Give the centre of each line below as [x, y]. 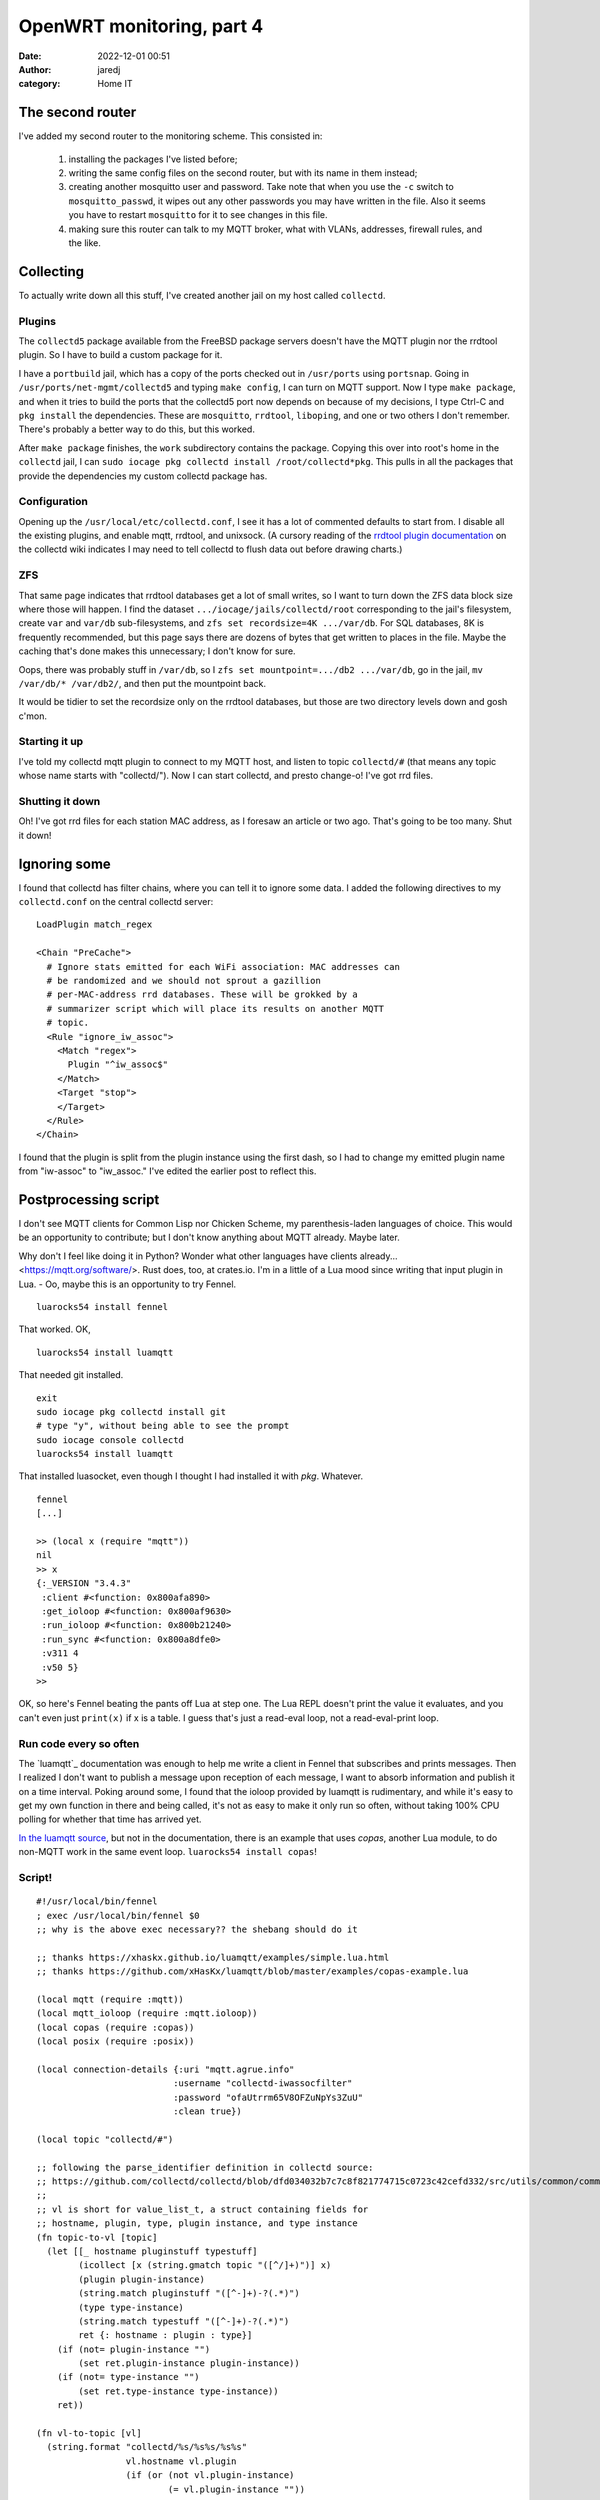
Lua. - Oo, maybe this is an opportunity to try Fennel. [127, 1284]
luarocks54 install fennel [102, 1306]
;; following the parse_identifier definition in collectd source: [205, 2167]
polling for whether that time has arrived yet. [110, 1819]
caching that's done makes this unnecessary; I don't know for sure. [157, 651]
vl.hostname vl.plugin [181, 2461]
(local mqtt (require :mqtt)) [110, 1999]
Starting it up [51, 742]
